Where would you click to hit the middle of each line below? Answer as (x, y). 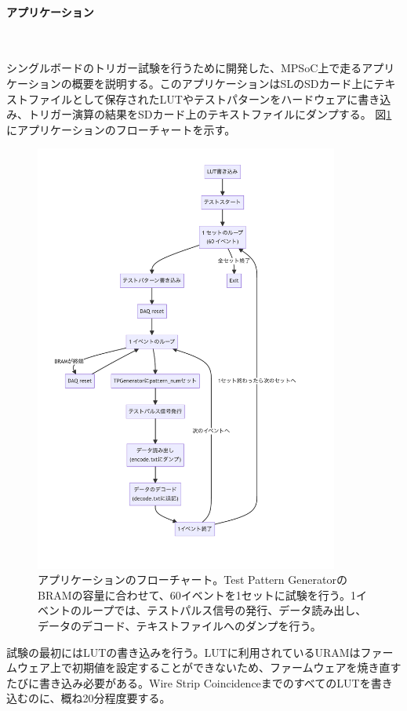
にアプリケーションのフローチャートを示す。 (121, 129)
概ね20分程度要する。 (116, 698)
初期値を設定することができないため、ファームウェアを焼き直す (236, 667)
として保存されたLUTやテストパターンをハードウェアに (215, 98)
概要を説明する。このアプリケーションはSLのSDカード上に (223, 83)
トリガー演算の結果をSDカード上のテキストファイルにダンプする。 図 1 (210, 114)
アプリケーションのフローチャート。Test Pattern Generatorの (193, 580)
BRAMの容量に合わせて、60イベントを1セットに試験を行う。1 (197, 594)
